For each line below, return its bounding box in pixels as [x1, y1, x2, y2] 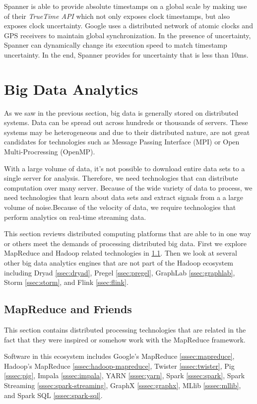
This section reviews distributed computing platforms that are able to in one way [4, 228, 251, 239]
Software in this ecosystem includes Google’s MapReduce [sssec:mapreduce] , [4, 351, 235, 361]
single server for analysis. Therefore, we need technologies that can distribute [4, 173, 238, 183]
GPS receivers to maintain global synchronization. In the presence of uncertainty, [4, 30, 251, 40]
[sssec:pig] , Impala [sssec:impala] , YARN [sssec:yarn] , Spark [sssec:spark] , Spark [4, 370, 245, 381]
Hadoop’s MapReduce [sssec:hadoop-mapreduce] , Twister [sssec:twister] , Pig [4, 360, 235, 371]
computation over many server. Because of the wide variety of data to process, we [4, 182, 253, 193]
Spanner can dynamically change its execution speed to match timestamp [4, 40, 227, 50]
